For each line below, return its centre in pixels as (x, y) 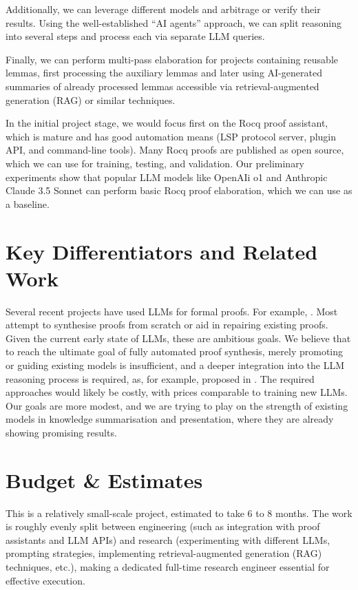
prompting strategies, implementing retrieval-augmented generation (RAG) (164, 553)
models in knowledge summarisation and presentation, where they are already (170, 419)
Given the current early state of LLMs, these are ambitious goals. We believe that (178, 338)
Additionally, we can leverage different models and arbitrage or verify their (163, 9)
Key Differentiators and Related (162, 251)
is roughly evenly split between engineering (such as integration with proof (163, 526)
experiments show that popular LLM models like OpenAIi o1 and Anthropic (167, 177)
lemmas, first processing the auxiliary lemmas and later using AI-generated (164, 73)
